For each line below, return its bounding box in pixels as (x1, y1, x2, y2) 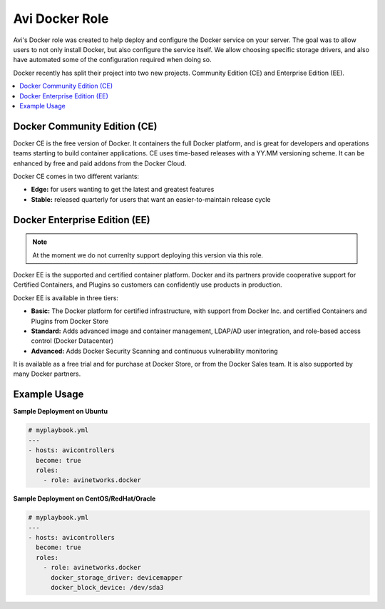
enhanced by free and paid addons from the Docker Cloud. (13, 159, 187, 168)
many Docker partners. (13, 369, 81, 378)
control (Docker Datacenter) (31, 337, 114, 345)
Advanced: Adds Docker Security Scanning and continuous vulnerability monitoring (31, 347, 278, 355)
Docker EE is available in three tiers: (13, 293, 119, 302)
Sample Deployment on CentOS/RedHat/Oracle (13, 494, 156, 503)
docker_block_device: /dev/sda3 (51, 583, 164, 591)
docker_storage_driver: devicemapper (51, 573, 183, 581)
